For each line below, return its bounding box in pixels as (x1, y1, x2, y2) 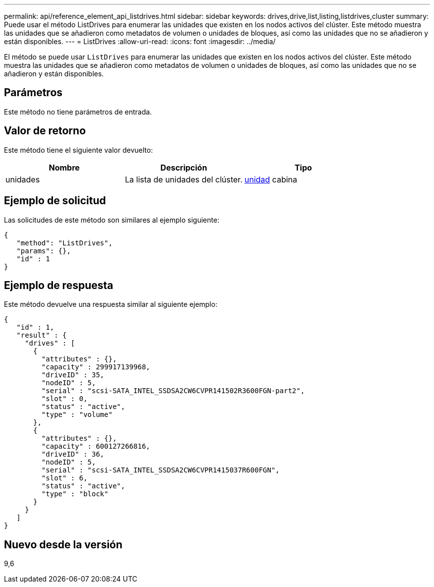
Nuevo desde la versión (4, 538, 123, 551)
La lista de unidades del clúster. (125, 174, 243, 184)
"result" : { (16, 331, 67, 340)
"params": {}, (16, 246, 71, 255)
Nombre (49, 162, 80, 173)
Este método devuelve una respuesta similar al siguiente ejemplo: (4, 300, 217, 309)
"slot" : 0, (41, 395, 88, 403)
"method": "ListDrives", (16, 238, 113, 247)
